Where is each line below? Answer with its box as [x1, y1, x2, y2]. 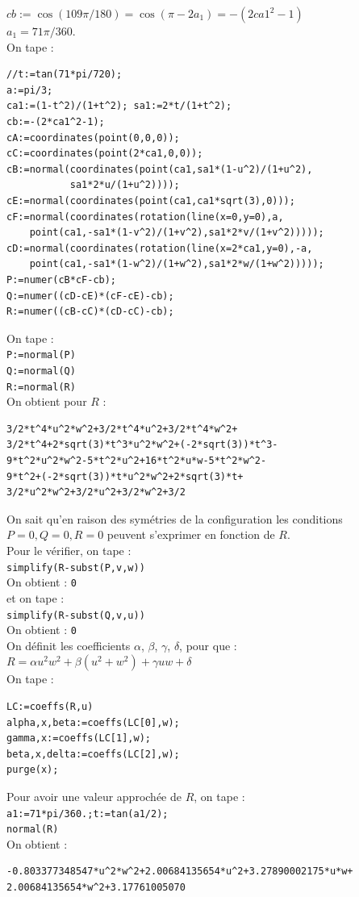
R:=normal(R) [6, 381, 76, 393]
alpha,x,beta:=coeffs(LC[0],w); [6, 716, 180, 728]
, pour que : [179, 636, 237, 653]
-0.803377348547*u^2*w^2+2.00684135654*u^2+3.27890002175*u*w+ [6, 866, 353, 878]
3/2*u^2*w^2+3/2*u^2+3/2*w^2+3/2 [6, 486, 186, 499]
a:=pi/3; [6, 84, 53, 96]
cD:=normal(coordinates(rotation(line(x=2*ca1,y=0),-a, [6, 242, 313, 254]
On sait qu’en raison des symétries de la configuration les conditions [6, 510, 343, 527]
